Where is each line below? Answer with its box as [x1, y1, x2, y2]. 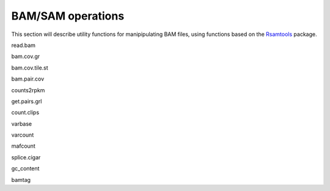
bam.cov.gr [11, 52, 40, 60]
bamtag [11, 176, 31, 183]
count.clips [11, 109, 40, 116]
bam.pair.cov [11, 75, 45, 82]
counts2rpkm [11, 86, 45, 94]
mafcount [11, 142, 36, 150]
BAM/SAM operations [11, 9, 125, 23]
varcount [11, 131, 34, 139]
